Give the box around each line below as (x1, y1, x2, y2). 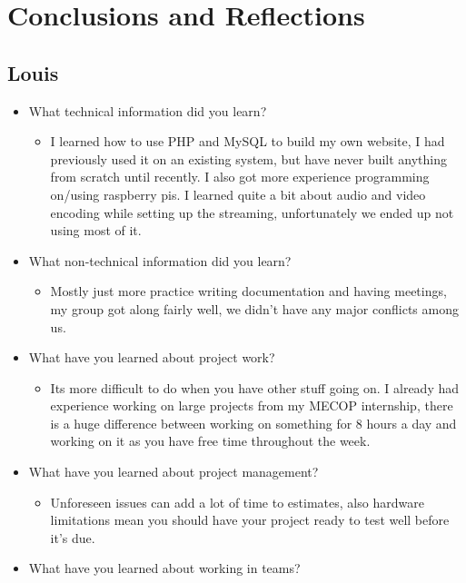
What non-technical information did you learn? (28, 251, 292, 270)
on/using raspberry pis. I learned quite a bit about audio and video (50, 184, 426, 203)
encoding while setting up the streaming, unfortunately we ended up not (50, 203, 454, 222)
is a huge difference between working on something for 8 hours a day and (50, 413, 457, 432)
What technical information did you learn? (28, 101, 267, 120)
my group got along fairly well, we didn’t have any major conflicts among (50, 299, 459, 318)
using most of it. (50, 221, 142, 240)
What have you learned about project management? (28, 462, 319, 481)
